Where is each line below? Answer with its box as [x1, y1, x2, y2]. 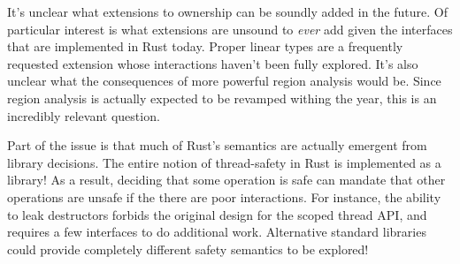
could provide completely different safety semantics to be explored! [7, 239, 369, 258]
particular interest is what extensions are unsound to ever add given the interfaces [7, 19, 453, 38]
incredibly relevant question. [7, 106, 160, 124]
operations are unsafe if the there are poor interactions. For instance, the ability [7, 187, 441, 206]
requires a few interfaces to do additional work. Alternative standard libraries [7, 223, 426, 241]
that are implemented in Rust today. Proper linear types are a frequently [7, 37, 403, 56]
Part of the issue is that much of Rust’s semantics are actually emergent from [7, 136, 427, 155]
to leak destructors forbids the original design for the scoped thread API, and [7, 205, 427, 223]
